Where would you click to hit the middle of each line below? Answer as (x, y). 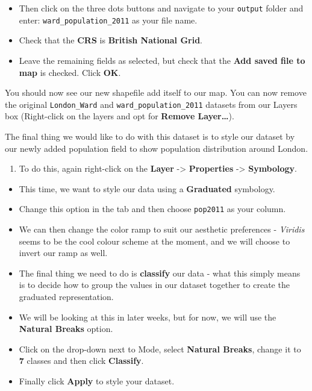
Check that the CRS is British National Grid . (111, 40)
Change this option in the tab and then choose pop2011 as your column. (152, 209)
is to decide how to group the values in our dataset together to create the (154, 285)
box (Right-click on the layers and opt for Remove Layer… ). (120, 116)
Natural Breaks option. (66, 329)
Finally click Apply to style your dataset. (97, 380)
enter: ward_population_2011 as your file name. (108, 20)
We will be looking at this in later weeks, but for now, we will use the (148, 317)
